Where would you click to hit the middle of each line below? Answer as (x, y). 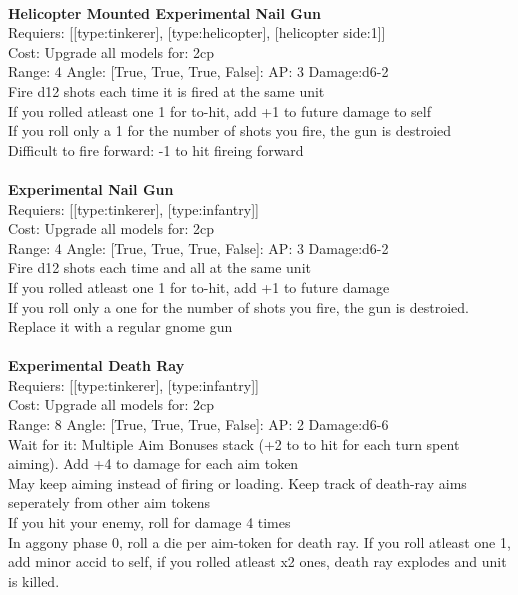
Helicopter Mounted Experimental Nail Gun (164, 12)
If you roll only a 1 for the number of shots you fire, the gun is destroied (230, 130)
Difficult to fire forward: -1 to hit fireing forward (156, 149)
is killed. (34, 580)
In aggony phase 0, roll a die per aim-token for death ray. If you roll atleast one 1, (259, 541)
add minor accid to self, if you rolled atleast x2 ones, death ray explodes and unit (257, 561)
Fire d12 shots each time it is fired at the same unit (166, 90)
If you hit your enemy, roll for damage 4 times (149, 522)
